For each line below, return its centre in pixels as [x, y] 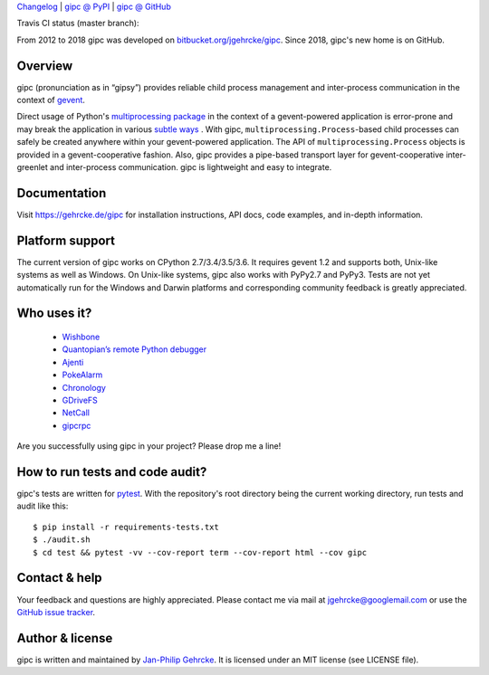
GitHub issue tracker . [56, 612]
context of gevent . [51, 100]
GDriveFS [80, 400]
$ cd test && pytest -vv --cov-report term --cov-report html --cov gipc [200, 552]
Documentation [62, 193]
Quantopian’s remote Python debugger [134, 349]
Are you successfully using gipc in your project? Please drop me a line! [149, 446]
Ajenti [73, 362]
